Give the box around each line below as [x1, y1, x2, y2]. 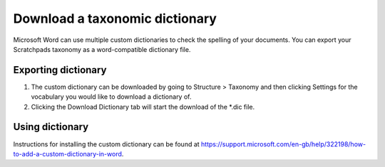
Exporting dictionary [13, 64, 107, 76]
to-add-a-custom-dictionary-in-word [13, 149, 123, 158]
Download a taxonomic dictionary [13, 11, 217, 26]
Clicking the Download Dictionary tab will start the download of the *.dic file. [31, 102, 255, 111]
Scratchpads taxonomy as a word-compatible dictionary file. [13, 45, 191, 53]
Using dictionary [13, 121, 89, 133]
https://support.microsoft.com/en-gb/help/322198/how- [200, 139, 366, 149]
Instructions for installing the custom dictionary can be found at [13, 139, 200, 149]
